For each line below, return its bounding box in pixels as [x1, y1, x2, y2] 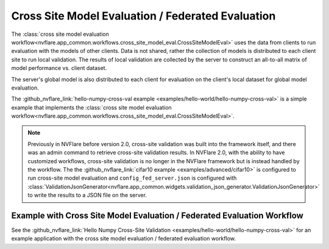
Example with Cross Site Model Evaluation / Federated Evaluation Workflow [11, 211, 304, 220]
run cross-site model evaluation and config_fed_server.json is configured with [27, 174, 237, 182]
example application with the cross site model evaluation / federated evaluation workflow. [11, 235, 236, 242]
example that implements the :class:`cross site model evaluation [11, 103, 172, 111]
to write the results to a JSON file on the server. [27, 192, 147, 199]
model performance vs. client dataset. [11, 65, 107, 72]
